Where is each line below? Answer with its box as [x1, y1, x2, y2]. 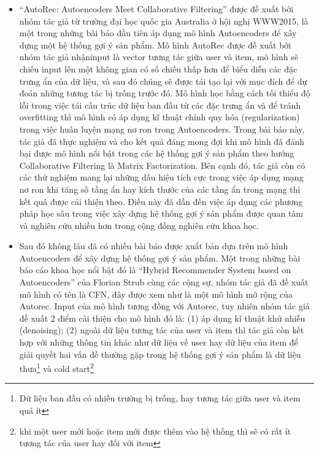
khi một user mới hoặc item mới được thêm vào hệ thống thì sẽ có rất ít [19, 424, 291, 437]
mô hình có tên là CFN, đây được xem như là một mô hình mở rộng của [19, 287, 293, 300]
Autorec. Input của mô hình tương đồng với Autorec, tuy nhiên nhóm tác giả [19, 300, 310, 312]
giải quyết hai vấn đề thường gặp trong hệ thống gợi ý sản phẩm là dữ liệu [19, 347, 301, 360]
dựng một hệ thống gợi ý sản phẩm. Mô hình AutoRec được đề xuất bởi [19, 38, 291, 51]
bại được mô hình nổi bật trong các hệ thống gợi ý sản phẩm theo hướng [19, 147, 294, 160]
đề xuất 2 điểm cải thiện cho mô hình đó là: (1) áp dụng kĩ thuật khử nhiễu [19, 311, 306, 324]
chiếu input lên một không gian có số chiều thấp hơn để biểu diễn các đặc [19, 62, 298, 75]
